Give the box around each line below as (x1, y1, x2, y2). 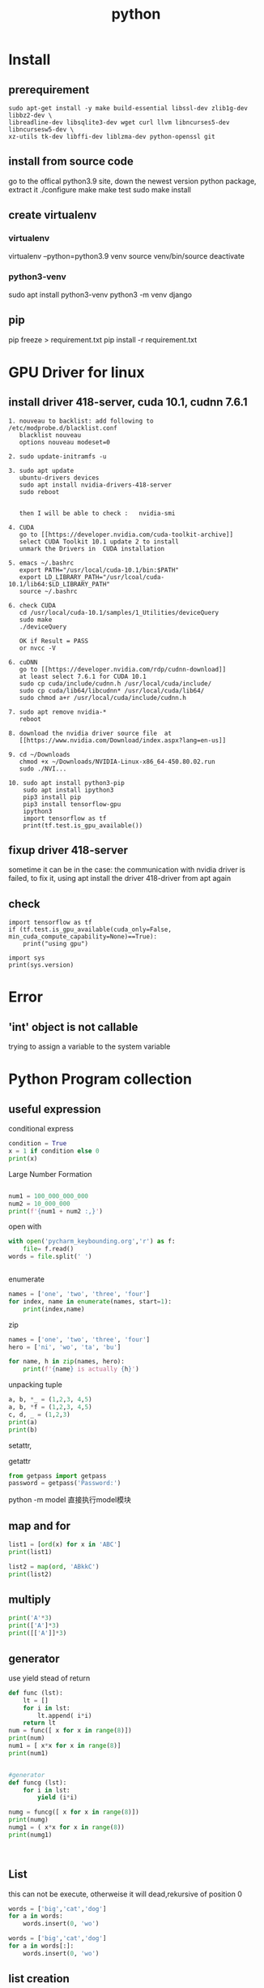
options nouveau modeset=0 (19, 438, 111, 446)
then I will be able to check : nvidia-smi (19, 509, 176, 517)
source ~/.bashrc (19, 587, 79, 595)
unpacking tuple (8, 1380, 62, 1389)
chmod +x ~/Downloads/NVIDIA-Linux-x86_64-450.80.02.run (19, 758, 216, 766)
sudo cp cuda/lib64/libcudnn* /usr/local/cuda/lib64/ (19, 686, 205, 694)
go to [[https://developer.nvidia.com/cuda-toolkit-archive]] (19, 530, 233, 539)
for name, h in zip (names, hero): (8, 1358, 126, 1366)
